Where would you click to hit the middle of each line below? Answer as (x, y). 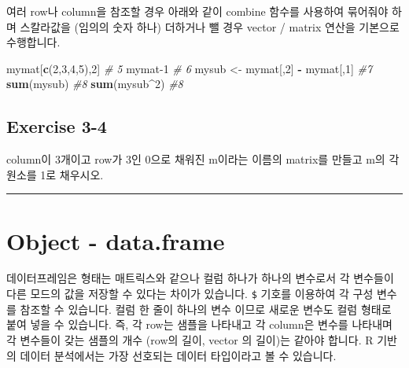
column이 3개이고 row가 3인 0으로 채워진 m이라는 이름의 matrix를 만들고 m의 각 (203, 159)
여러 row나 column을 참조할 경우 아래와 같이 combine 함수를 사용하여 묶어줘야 (197, 11)
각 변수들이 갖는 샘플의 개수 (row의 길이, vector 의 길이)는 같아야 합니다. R (190, 339)
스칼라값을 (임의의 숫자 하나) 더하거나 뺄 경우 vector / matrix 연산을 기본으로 (210, 26)
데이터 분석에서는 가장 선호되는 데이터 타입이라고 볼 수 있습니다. (178, 355)
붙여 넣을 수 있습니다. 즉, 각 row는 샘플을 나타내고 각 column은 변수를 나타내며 (199, 324)
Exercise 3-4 (57, 126)
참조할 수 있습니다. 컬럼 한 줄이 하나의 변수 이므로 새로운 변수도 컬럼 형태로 (206, 309)
